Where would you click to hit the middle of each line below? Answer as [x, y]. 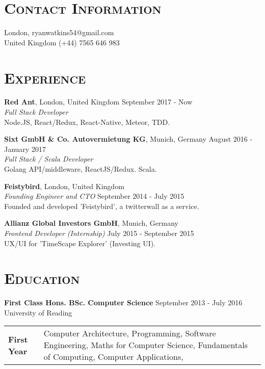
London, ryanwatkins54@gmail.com [59, 32]
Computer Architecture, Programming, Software [130, 333]
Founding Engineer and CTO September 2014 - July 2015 [94, 196]
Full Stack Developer [36, 112]
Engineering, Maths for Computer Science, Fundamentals [146, 345]
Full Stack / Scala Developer [49, 159]
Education [42, 278]
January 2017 [25, 149]
